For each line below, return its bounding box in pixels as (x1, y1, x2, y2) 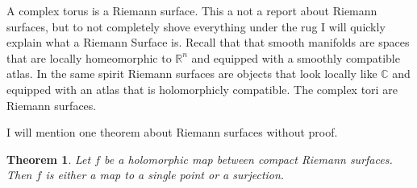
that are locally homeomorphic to (6, 49, 172, 66)
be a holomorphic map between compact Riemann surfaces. (104, 150, 393, 167)
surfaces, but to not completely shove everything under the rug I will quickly (6, 18, 386, 35)
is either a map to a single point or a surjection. (45, 166, 285, 183)
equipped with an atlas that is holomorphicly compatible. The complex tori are (6, 80, 398, 97)
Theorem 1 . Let (6, 150, 91, 167)
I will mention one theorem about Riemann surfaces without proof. (6, 124, 338, 141)
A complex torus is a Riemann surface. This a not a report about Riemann (6, 2, 377, 18)
